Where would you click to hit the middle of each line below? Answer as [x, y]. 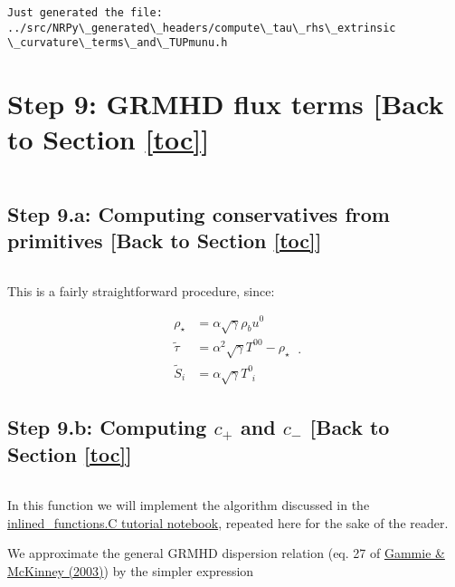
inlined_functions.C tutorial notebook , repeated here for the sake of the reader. [228, 522]
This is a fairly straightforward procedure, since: [141, 290]
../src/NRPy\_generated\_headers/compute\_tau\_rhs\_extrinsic [202, 28]
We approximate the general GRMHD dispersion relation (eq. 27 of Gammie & [226, 553]
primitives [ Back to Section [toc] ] [165, 241]
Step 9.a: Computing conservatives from [199, 213]
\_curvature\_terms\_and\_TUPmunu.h [118, 43]
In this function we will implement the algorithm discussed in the [189, 505]
